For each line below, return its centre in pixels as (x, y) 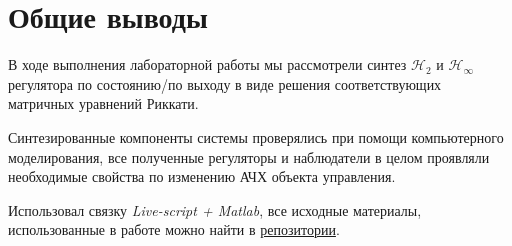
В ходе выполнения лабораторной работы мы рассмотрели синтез (207, 64)
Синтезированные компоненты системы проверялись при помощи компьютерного (256, 136)
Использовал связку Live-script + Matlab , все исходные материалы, (215, 209)
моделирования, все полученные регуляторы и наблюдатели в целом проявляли (249, 156)
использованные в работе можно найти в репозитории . (174, 229)
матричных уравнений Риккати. (103, 103)
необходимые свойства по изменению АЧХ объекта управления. (202, 176)
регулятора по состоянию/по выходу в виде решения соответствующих (225, 83)
